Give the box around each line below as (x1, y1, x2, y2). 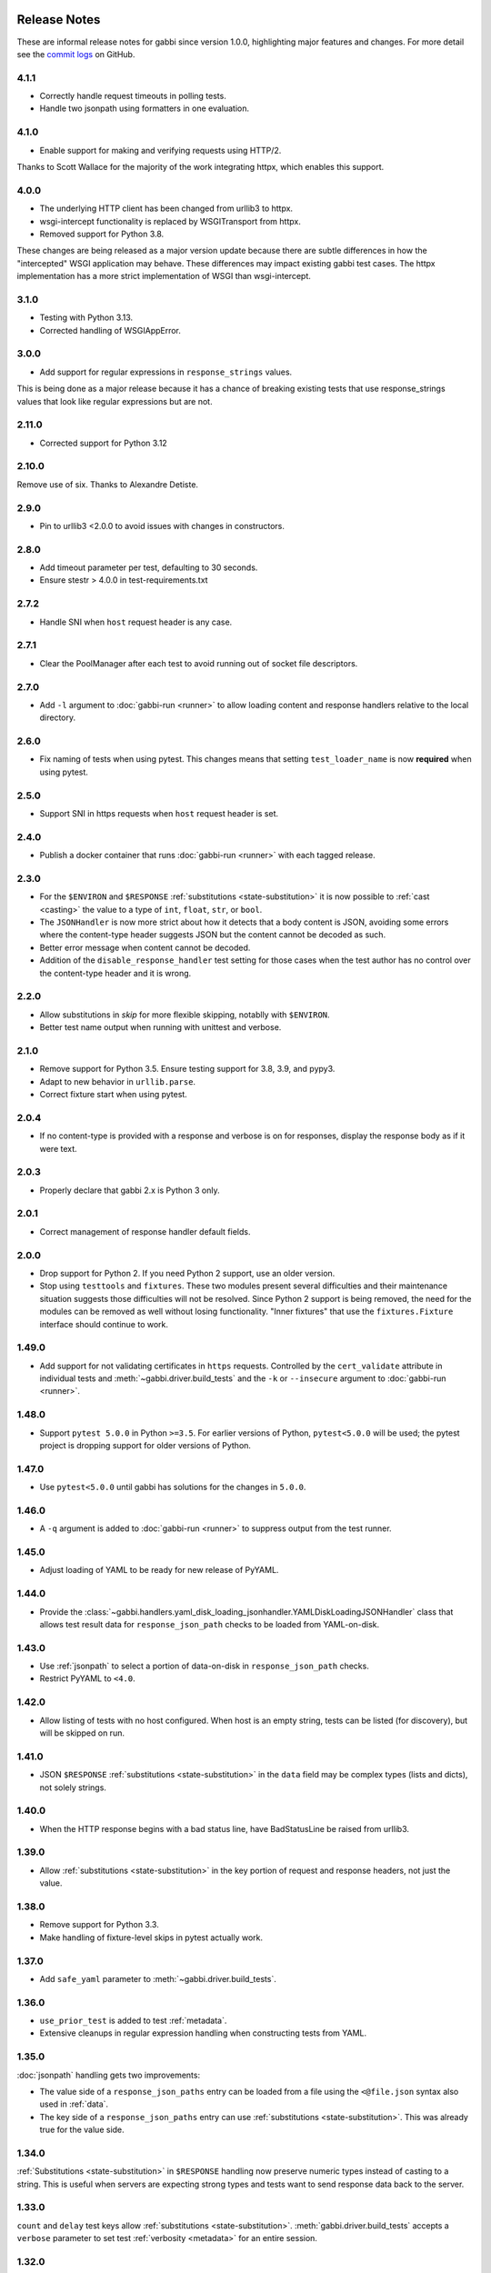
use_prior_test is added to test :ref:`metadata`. (39, 2015, 227, 2027)
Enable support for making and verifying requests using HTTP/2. (39, 145, 282, 155)
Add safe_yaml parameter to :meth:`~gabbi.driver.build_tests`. (39, 1973, 276, 1984)
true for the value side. (39, 2124, 125, 2136)
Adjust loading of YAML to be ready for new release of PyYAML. (39, 1565, 279, 1576)
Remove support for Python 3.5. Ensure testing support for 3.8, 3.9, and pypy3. (39, 1064, 336, 1075)
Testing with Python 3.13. (39, 312, 134, 323)
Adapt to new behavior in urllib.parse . (39, 1076, 195, 1086)
